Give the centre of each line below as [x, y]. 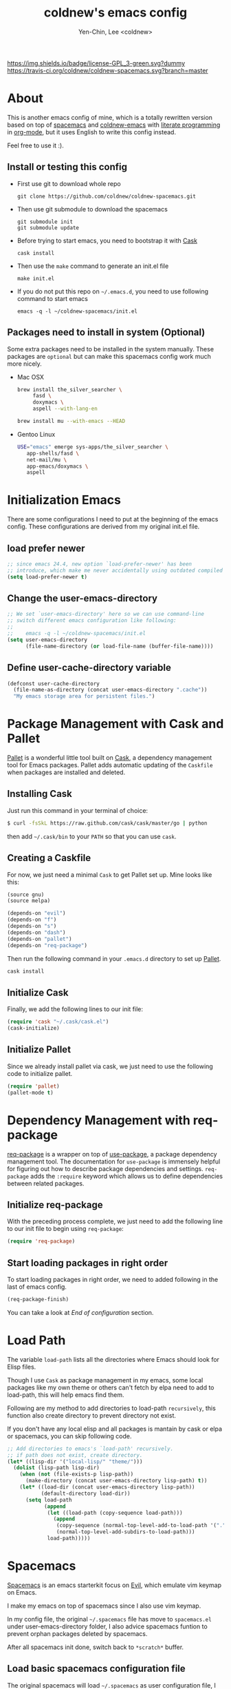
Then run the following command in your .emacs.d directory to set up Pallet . [114, 958]
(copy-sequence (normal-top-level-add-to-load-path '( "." [141, 1526]
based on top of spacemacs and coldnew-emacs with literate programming [114, 125]
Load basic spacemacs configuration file [96, 1669]
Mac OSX [31, 377]
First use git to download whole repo [69, 183]
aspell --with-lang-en [65, 409]
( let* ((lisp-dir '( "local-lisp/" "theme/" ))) [75, 1462]
